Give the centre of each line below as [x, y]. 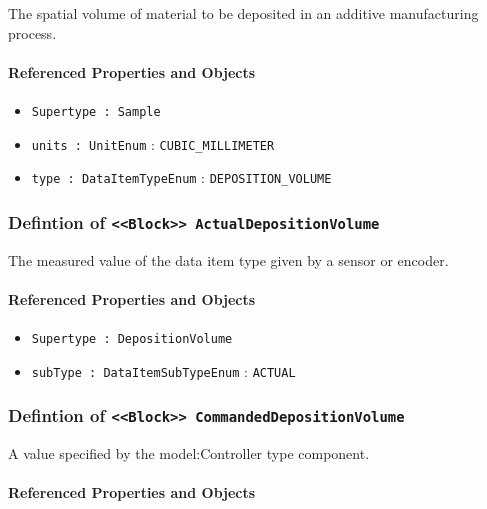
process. [32, 32]
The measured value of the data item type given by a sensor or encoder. [228, 259]
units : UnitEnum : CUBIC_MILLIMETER [153, 143]
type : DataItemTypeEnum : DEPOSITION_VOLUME [181, 177]
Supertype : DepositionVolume [132, 339]
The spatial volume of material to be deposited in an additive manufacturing [243, 13]
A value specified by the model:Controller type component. [189, 453]
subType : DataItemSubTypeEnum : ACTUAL [163, 370]
